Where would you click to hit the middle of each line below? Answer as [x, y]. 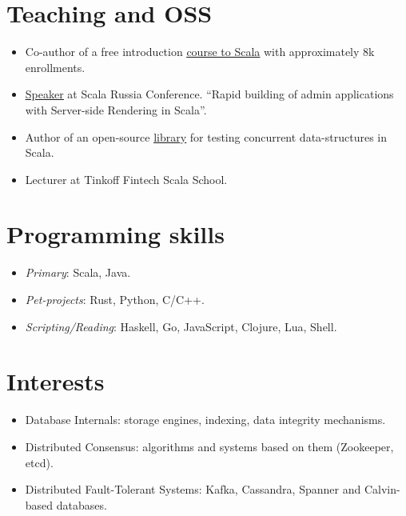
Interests [56, 381]
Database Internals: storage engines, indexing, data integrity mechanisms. [205, 420]
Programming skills [115, 234]
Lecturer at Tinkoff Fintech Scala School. [126, 179]
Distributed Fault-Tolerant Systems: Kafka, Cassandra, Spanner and [193, 489]
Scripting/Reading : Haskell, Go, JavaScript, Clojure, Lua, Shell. [181, 326]
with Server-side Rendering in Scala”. [116, 109]
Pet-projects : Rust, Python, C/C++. [115, 299]
